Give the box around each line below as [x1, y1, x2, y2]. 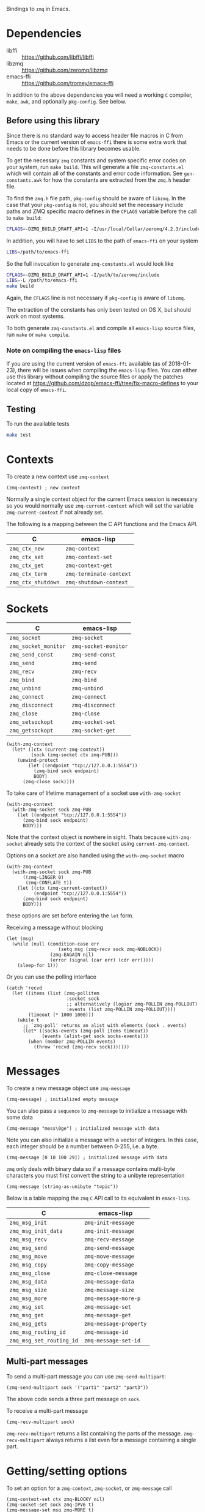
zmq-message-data [84, 1278, 135, 1285]
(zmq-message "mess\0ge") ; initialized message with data [6, 1125, 160, 1132]
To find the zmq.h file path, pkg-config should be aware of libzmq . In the [6, 194, 186, 201]
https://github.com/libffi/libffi [21, 53, 95, 61]
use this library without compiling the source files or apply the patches [6, 373, 184, 380]
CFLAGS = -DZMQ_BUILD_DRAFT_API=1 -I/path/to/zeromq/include [6, 272, 160, 278]
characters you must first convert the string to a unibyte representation [6, 1172, 185, 1179]
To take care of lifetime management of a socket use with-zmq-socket [6, 789, 181, 797]
